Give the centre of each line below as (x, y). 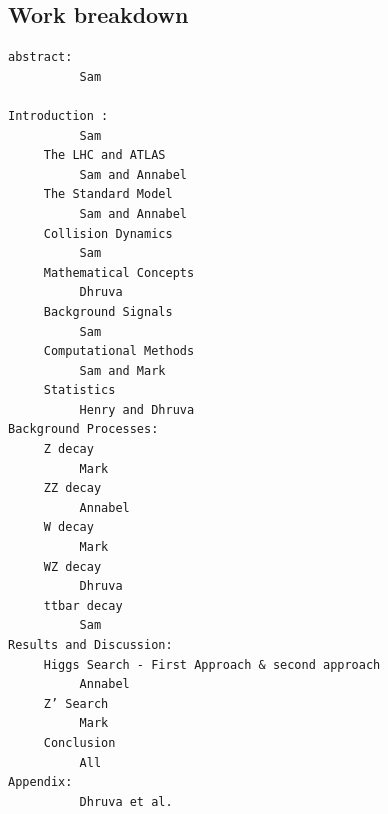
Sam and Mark (122, 370)
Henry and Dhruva (137, 409)
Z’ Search (76, 703)
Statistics (79, 390)
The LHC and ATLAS (104, 155)
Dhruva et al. (126, 801)
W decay (68, 527)
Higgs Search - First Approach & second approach (212, 664)
